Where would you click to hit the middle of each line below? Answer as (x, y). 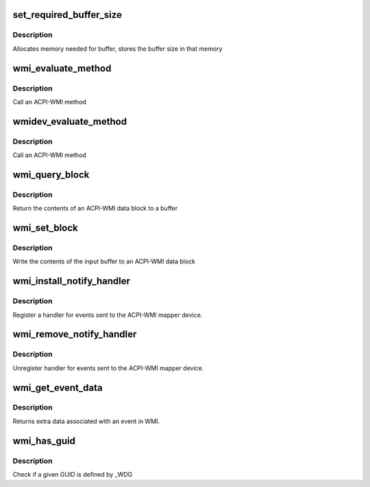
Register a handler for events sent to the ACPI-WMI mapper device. (108, 315)
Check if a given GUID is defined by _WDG (73, 475)
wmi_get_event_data (58, 388)
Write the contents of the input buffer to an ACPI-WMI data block (104, 261)
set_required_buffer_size (67, 15)
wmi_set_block (45, 228)
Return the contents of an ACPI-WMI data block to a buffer (95, 209)
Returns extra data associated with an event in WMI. (86, 421)
